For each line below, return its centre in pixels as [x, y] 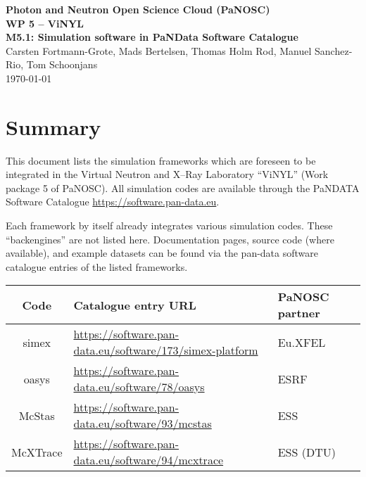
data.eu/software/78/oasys [139, 387]
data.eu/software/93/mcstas [143, 424]
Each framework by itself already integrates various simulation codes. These [169, 225]
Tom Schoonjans [62, 64]
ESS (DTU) [307, 452]
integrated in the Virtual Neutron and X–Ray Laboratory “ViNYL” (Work [167, 174]
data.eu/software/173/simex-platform [166, 350]
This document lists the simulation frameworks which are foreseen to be [161, 160]
